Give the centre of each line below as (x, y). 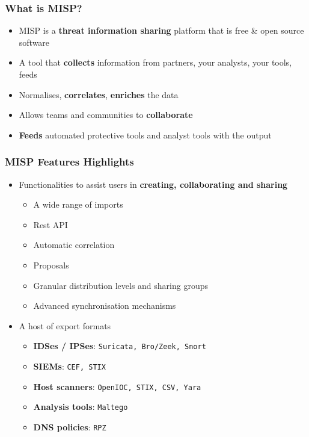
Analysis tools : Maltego (81, 407)
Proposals (51, 265)
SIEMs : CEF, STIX (69, 366)
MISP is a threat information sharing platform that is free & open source (161, 30)
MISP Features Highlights (69, 162)
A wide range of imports (78, 204)
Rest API (50, 224)
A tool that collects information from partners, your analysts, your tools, (155, 62)
